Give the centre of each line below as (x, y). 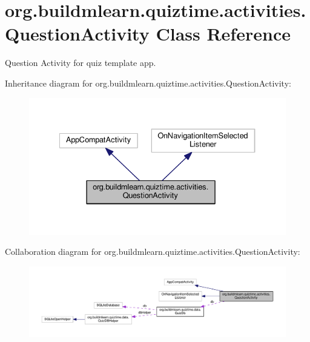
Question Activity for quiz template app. (81, 63)
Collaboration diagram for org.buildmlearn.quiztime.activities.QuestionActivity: (153, 252)
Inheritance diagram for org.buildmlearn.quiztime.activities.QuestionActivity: (148, 83)
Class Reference (223, 34)
